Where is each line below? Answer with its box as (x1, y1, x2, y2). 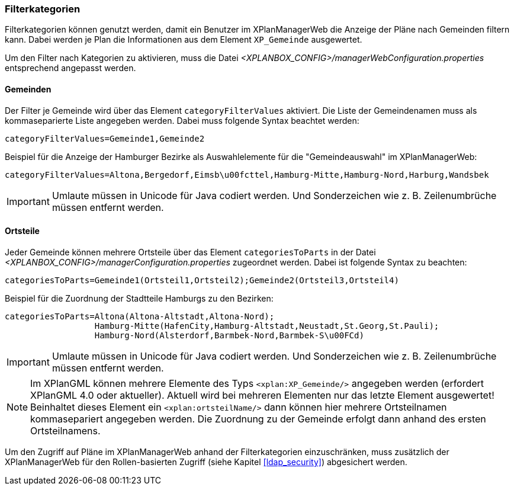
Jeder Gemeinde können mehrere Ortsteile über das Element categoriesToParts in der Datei (5, 246, 376, 257)
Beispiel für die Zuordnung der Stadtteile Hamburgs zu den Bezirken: (5, 293, 274, 303)
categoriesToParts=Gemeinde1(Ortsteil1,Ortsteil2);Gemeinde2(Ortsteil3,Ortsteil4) (5, 275, 399, 285)
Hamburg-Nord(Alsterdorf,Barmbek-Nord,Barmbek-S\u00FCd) (94, 330, 364, 340)
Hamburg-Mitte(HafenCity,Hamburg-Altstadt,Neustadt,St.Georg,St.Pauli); (94, 321, 439, 331)
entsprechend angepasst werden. (5, 63, 136, 73)
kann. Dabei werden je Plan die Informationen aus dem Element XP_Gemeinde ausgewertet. (5, 34, 362, 45)
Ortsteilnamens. (30, 424, 101, 437)
